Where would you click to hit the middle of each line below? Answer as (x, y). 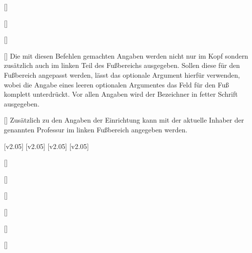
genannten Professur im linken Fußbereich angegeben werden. (96, 129)
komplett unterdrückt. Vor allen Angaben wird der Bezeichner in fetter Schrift (121, 94)
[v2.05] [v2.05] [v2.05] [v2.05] (47, 146)
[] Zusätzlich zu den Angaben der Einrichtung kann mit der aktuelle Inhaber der (124, 120)
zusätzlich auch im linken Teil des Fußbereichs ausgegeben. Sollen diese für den (122, 65)
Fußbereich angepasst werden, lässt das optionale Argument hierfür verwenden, (122, 74)
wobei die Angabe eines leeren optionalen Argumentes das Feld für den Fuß (116, 84)
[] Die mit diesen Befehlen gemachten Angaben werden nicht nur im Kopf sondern (126, 55)
